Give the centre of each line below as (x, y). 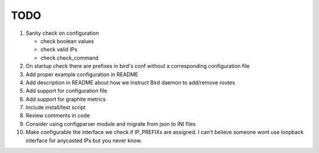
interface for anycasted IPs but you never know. (84, 140)
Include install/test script (56, 108)
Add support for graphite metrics (66, 99)
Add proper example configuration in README (82, 74)
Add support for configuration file (66, 91)
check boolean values (67, 41)
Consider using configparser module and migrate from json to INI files (111, 123)
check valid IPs (59, 50)
